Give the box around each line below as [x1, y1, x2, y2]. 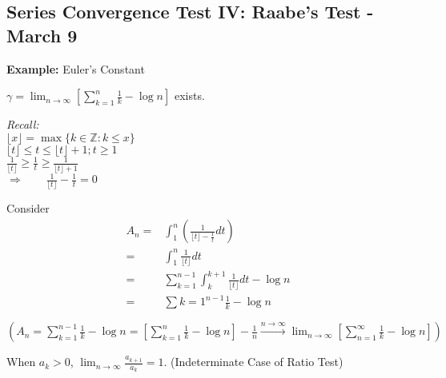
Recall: [6, 116, 39, 133]
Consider [6, 200, 50, 217]
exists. [174, 87, 205, 104]
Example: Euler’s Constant [6, 60, 145, 77]
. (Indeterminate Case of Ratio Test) [163, 353, 344, 370]
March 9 [6, 22, 78, 47]
